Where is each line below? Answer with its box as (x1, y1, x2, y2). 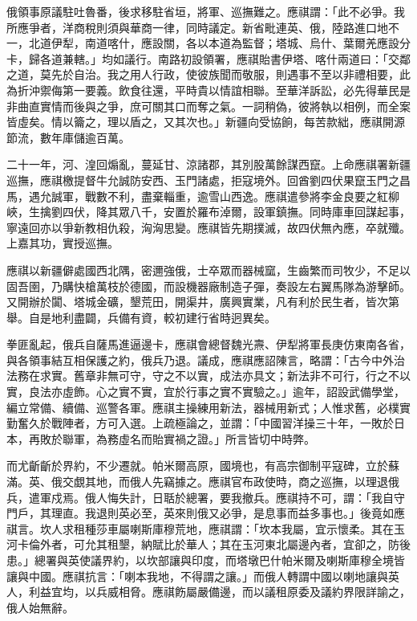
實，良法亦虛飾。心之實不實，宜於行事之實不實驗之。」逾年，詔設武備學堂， (6, 383, 405, 400)
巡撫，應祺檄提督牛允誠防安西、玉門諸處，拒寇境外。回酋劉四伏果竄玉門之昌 (6, 171, 411, 188)
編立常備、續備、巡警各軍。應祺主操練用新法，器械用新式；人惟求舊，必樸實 (6, 398, 411, 415)
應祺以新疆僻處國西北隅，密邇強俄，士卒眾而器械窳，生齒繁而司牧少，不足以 (6, 261, 411, 278)
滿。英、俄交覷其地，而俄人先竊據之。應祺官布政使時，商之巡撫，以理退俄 (6, 473, 399, 490)
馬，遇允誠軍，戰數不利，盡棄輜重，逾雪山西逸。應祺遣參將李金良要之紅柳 (6, 187, 399, 204)
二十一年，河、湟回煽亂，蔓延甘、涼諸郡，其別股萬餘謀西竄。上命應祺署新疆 (6, 156, 411, 173)
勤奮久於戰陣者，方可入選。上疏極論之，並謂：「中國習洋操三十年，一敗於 (6, 415, 394, 431)
